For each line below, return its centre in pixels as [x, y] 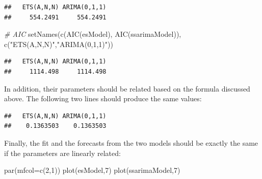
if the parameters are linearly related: [62, 153]
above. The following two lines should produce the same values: [103, 98]
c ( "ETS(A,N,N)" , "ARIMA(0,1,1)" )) [59, 44]
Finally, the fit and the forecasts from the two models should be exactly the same [131, 142]
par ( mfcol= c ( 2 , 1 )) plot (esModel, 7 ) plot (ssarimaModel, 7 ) [92, 170]
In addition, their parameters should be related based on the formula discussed [127, 88]
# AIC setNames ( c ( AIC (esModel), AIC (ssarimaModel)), [93, 34]
